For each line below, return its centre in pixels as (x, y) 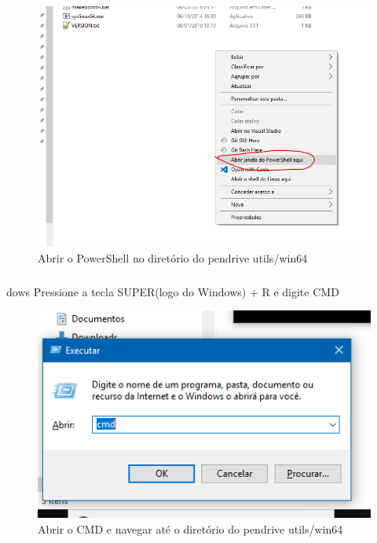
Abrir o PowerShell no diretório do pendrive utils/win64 (173, 258)
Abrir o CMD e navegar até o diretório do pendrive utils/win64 (190, 529)
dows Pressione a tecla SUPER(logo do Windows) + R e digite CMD (173, 291)
